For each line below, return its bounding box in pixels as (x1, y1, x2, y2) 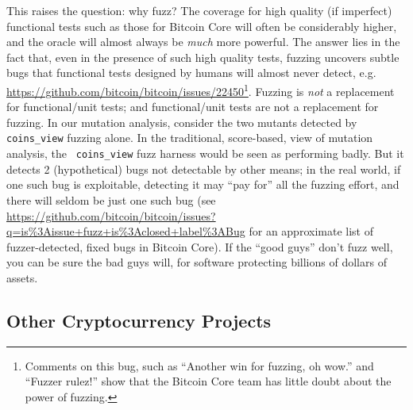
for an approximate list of (249, 223, 373, 239)
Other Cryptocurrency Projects (6, 308, 272, 332)
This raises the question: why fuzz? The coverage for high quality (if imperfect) (6, 2, 392, 18)
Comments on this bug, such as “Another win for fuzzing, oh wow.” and (25, 357, 374, 374)
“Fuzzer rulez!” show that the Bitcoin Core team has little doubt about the (25, 373, 392, 389)
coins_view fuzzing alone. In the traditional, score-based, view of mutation (6, 129, 373, 146)
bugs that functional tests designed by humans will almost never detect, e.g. (6, 64, 376, 81)
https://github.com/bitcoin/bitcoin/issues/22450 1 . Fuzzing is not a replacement (6, 80, 395, 99)
